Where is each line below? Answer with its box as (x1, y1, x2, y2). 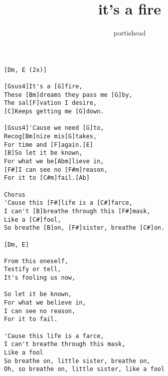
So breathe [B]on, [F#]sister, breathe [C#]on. (4, 224, 165, 232)
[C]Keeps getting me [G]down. (4, 108, 104, 115)
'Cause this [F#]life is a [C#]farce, (4, 199, 133, 207)
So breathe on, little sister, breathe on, (4, 357, 151, 365)
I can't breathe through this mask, (4, 341, 126, 348)
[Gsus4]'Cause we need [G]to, (4, 124, 104, 132)
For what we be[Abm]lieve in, (4, 157, 104, 165)
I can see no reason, (4, 307, 76, 315)
